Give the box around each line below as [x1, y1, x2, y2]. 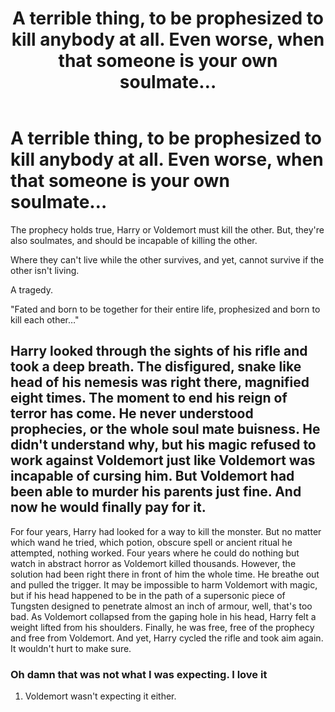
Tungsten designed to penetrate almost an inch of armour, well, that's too [10, 600, 313, 612]
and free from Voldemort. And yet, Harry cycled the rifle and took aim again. [10, 632, 324, 644]
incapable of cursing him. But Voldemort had [10, 468, 295, 485]
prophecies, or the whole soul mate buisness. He [10, 421, 321, 438]
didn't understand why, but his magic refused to [10, 437, 317, 454]
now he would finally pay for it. [10, 499, 207, 516]
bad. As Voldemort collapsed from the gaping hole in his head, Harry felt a [10, 610, 317, 622]
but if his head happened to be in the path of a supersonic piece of [10, 589, 286, 601]
